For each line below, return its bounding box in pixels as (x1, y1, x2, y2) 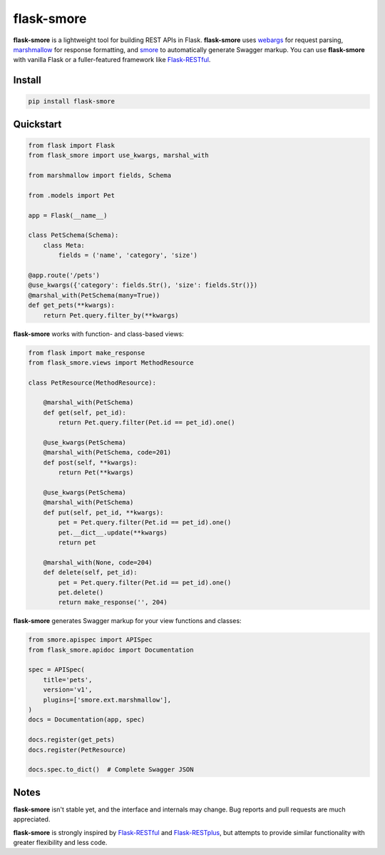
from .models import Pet (28, 191, 115, 199)
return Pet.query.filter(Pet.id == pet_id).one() (58, 418, 235, 427)
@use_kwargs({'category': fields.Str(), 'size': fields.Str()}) (28, 281, 258, 289)
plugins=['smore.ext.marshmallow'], (43, 696, 171, 704)
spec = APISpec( (28, 666, 86, 674)
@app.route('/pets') (28, 271, 100, 279)
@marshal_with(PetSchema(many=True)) (28, 291, 160, 299)
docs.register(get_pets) (28, 736, 115, 744)
